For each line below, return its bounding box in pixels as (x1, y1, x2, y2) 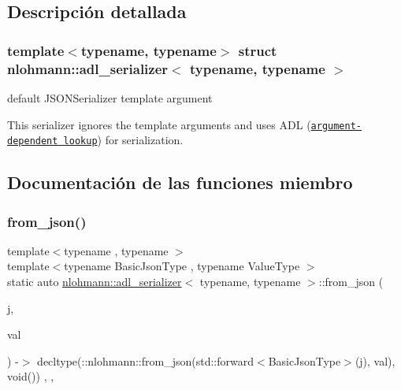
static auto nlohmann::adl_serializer (7, 273, 182, 290)
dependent (7, 136, 58, 147)
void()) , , (7, 368, 54, 384)
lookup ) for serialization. (63, 132, 184, 148)
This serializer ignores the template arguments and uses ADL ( (7, 116, 311, 132)
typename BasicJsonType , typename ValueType (64, 258, 300, 274)
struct (238, 40, 277, 60)
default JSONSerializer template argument (7, 89, 213, 106)
